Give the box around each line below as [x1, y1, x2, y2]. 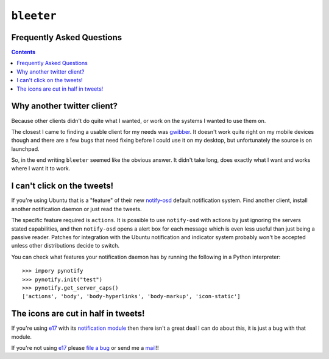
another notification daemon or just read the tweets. [11, 205, 143, 212]
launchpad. [11, 145, 40, 152]
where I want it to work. [11, 165, 71, 172]
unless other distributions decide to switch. [11, 242, 120, 249]
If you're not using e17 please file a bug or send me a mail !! [11, 344, 159, 351]
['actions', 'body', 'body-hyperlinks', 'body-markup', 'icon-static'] [22, 293, 241, 300]
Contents [11, 49, 36, 56]
